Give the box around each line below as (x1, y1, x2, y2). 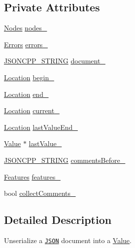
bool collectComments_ (4, 188, 76, 198)
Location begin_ (4, 72, 54, 82)
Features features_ (4, 171, 61, 182)
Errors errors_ (4, 39, 48, 49)
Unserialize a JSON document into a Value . (4, 235, 132, 245)
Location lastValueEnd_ (4, 122, 78, 132)
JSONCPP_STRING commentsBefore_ (4, 155, 126, 165)
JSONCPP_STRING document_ (4, 56, 105, 66)
